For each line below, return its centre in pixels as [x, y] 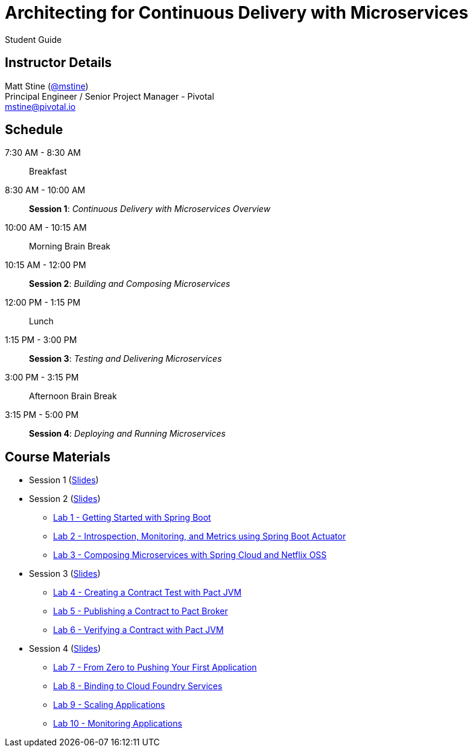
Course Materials [58, 457]
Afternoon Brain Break [73, 396]
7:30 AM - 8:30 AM [43, 153]
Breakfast [48, 172]
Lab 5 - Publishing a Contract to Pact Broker [141, 611]
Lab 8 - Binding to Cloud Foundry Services [138, 686]
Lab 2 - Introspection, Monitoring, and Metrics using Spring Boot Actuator [200, 536]
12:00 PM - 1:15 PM [43, 303]
